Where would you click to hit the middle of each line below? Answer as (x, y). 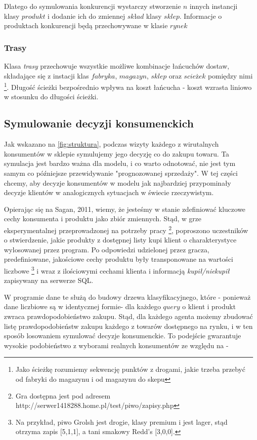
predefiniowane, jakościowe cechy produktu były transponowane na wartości (119, 259)
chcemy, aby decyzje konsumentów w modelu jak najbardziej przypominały (118, 182)
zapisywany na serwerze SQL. (49, 280)
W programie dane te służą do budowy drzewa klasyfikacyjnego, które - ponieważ (127, 297)
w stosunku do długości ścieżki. (51, 97)
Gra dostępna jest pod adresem (63, 395)
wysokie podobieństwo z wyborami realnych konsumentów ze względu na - (116, 345)
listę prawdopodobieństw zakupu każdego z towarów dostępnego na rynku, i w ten (128, 326)
